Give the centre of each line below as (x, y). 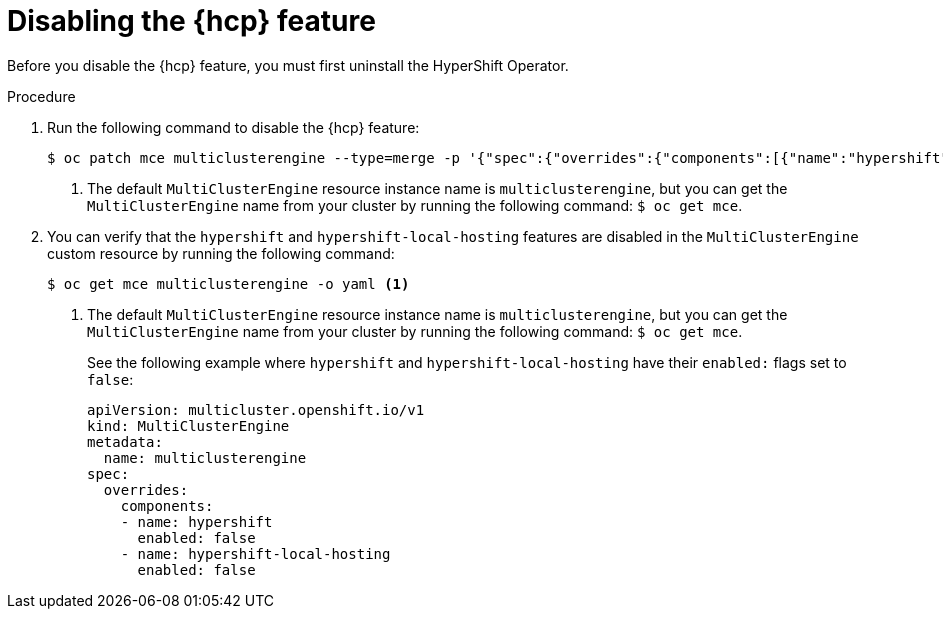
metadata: (125, 441)
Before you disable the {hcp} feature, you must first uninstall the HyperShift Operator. (288, 65)
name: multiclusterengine (205, 457)
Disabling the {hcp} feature (191, 21)
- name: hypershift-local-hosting (255, 553)
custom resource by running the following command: (221, 253)
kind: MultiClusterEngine (188, 425)
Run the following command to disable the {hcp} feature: (233, 127)
